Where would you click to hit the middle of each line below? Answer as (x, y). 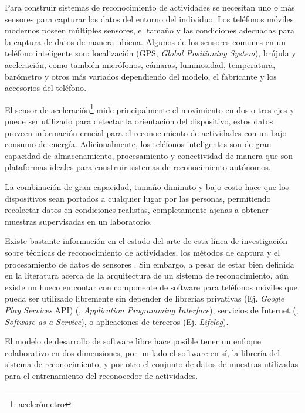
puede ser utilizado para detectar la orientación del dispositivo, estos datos (139, 121)
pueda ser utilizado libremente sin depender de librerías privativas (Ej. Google (145, 298)
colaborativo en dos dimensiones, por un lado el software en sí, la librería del (143, 352)
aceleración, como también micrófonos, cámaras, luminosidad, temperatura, (140, 64)
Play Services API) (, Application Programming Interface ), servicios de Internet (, (152, 309)
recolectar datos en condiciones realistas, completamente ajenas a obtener (137, 210)
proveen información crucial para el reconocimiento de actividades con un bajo (146, 132)
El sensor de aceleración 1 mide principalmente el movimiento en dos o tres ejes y (150, 109)
